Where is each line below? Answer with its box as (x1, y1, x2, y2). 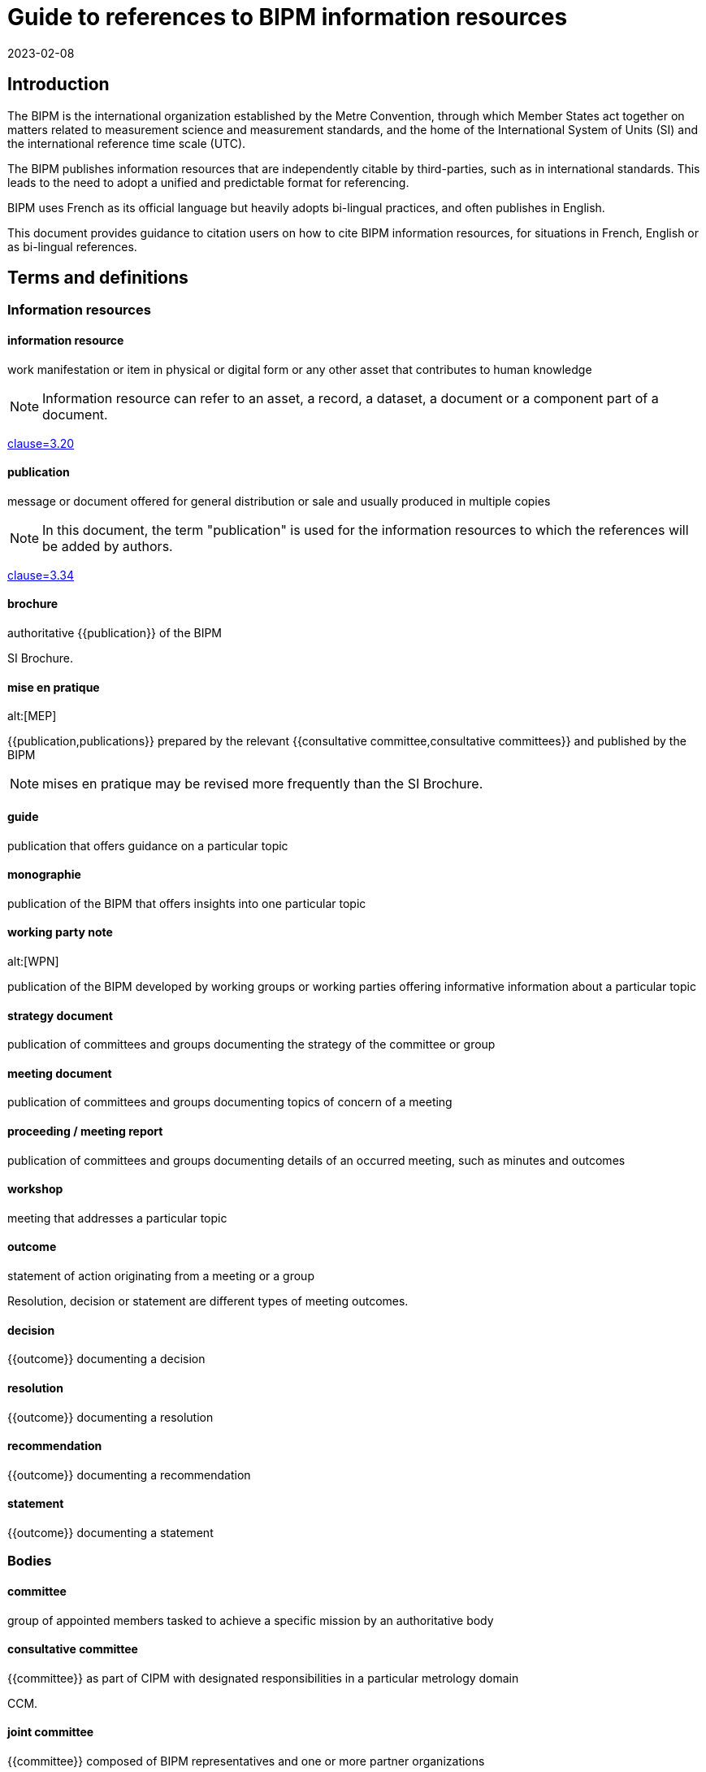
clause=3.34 (7, 567, 75, 582)
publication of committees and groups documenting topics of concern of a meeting (7, 1095, 453, 1110)
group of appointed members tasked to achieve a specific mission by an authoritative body (7, 1613, 494, 1627)
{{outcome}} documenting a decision (7, 1352, 206, 1366)
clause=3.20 (7, 436, 75, 450)
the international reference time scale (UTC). (7, 136, 246, 150)
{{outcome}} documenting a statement (7, 1525, 214, 1540)
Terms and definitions (7, 267, 188, 289)
